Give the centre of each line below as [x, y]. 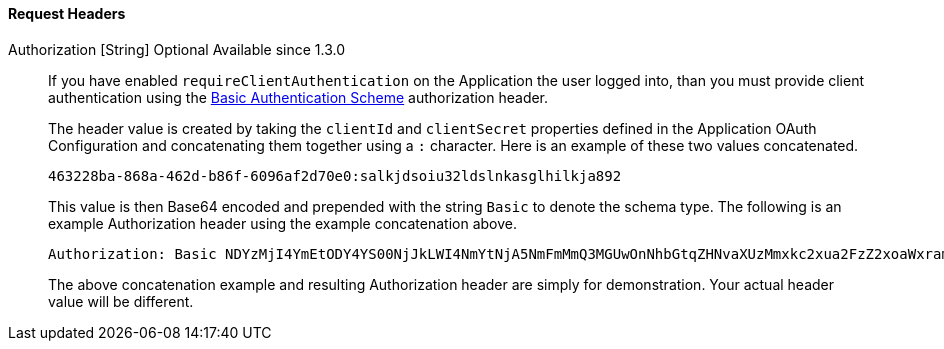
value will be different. [121, 301]
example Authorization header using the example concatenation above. [283, 223]
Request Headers [67, 13]
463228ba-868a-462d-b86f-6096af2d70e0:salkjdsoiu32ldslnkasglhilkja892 [335, 175]
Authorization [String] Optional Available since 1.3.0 [177, 49]
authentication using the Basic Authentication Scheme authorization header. [298, 97]
